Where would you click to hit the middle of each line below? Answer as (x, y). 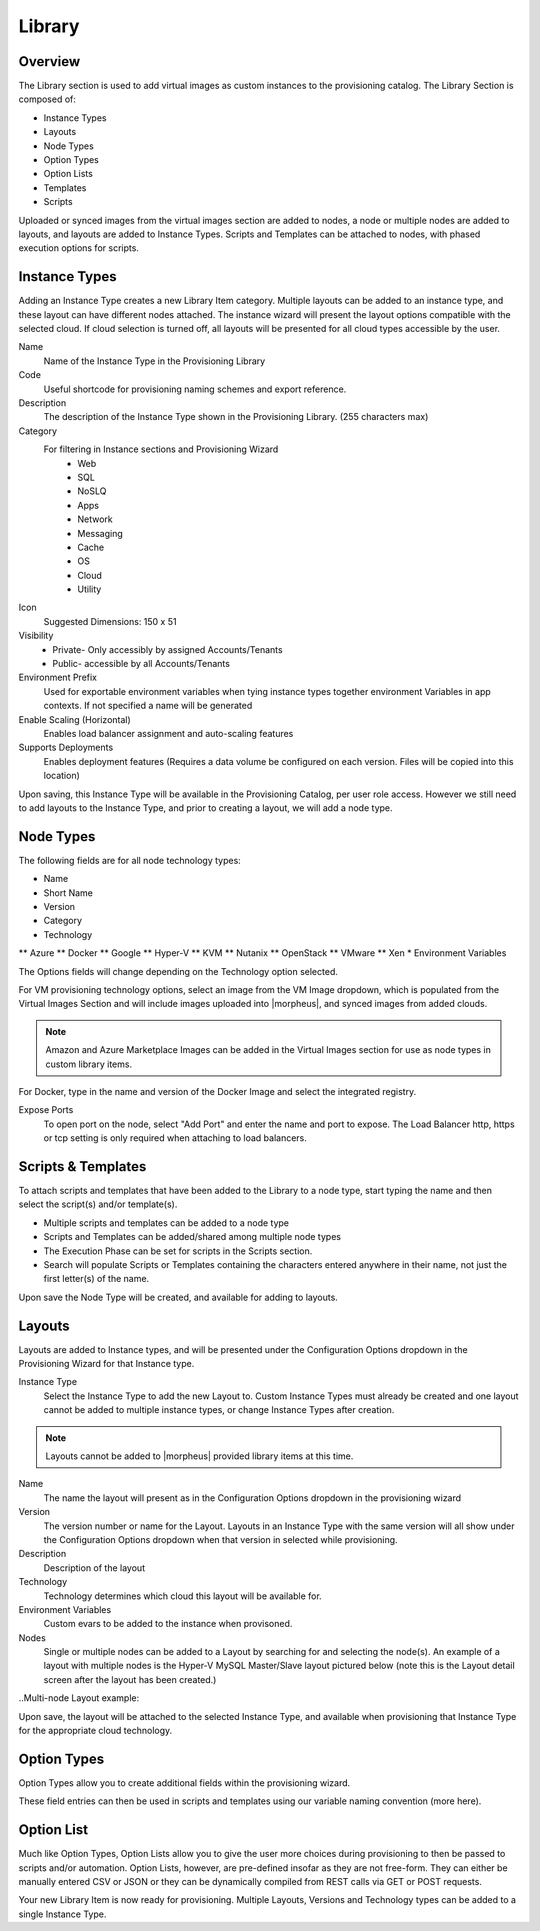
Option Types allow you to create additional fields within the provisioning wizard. (184, 1782)
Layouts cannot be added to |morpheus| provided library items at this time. (199, 1456)
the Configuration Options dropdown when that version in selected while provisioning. (221, 1539)
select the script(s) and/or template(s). (98, 1204)
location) (61, 776)
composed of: (47, 99)
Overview (49, 61)
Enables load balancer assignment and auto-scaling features (168, 733)
